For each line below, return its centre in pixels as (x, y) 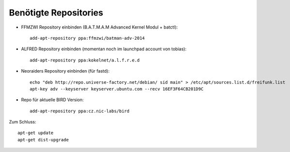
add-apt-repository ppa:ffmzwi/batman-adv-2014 (87, 38)
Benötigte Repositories (56, 13)
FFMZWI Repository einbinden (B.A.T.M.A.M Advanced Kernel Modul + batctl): (99, 27)
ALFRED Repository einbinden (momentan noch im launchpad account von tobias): (104, 49)
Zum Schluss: (23, 122)
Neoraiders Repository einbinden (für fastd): (65, 71)
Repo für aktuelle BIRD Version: (52, 100)
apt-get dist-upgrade (43, 140)
